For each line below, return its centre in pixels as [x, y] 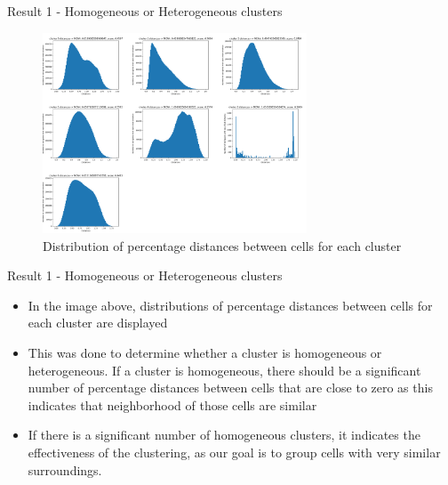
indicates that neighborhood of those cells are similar [172, 404]
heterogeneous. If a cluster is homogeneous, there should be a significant [224, 370]
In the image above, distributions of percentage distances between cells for [230, 305]
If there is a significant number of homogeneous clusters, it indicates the [224, 435]
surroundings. [65, 469]
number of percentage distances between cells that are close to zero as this [230, 388]
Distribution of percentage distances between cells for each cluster [222, 245]
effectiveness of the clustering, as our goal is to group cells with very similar [234, 453]
